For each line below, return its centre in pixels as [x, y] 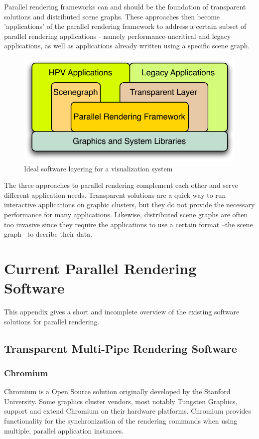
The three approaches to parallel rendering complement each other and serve [121, 185]
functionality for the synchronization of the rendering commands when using [121, 421]
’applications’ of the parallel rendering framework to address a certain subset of [125, 26]
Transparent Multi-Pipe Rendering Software [121, 348]
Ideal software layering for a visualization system [98, 168]
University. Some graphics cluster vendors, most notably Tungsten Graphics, [121, 401]
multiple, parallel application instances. [64, 430]
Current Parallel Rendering [100, 268]
